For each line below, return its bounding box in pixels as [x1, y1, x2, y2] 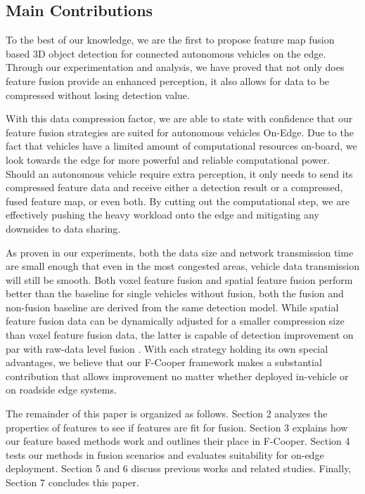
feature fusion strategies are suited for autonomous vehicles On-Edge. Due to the [6, 124, 354, 139]
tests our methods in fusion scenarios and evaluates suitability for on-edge [6, 447, 324, 462]
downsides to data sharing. [6, 221, 121, 235]
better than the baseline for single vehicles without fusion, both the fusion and [6, 286, 344, 301]
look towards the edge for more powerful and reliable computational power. [6, 152, 330, 167]
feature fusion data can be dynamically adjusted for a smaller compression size [6, 313, 345, 328]
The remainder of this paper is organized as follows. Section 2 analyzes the [6, 406, 328, 421]
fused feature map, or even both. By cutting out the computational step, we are [6, 193, 350, 208]
